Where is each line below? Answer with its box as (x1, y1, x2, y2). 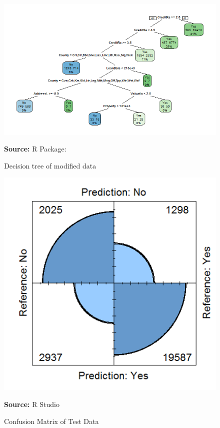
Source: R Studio (4, 399, 59, 409)
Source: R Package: (4, 143, 66, 154)
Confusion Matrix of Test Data (4, 415, 99, 426)
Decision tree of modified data (4, 160, 96, 170)
